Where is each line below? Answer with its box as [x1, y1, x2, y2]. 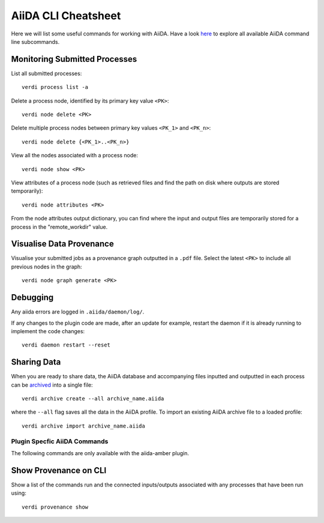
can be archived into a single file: [11, 381, 93, 388]
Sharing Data [11, 357, 61, 367]
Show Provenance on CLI [11, 465, 107, 476]
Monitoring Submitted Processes [11, 54, 137, 64]
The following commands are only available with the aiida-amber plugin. [11, 449, 189, 456]
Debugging [11, 292, 54, 303]
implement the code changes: [11, 327, 85, 334]
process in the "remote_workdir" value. [11, 223, 108, 231]
